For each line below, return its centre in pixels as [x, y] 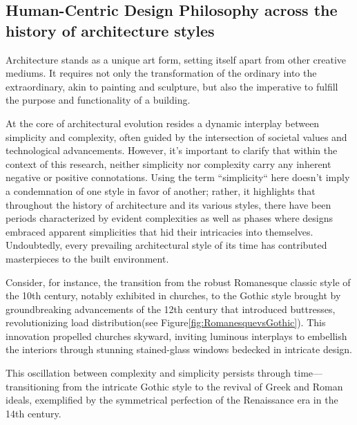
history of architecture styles [110, 30]
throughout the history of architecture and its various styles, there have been [168, 204]
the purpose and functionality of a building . [98, 100]
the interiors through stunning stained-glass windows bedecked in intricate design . [179, 349]
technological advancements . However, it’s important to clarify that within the [172, 150]
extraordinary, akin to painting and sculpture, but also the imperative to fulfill [172, 86]
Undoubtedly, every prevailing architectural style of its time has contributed [166, 245]
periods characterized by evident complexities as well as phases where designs [169, 218]
